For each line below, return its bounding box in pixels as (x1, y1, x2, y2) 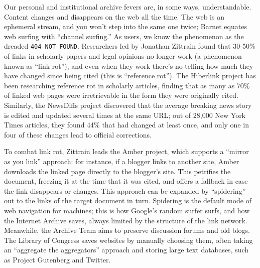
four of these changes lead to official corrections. (4, 129, 152, 140)
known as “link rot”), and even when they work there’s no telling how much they (4, 60, 253, 71)
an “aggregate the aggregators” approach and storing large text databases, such (4, 244, 249, 255)
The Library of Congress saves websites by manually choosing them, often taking (4, 234, 253, 245)
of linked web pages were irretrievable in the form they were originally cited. (4, 90, 238, 100)
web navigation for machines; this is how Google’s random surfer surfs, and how (4, 205, 250, 215)
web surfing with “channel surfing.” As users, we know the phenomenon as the (4, 31, 244, 41)
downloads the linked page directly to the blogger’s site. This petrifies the (4, 166, 231, 176)
